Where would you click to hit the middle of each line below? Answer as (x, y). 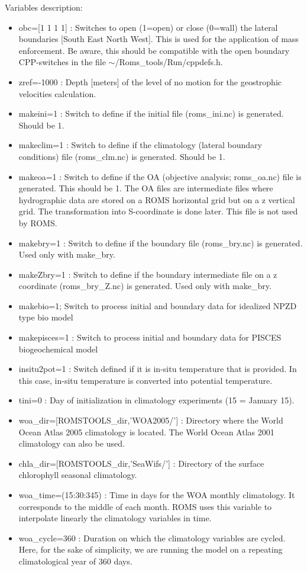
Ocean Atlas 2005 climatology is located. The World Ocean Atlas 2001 (146, 432)
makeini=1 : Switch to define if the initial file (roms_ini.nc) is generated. (151, 113)
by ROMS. (38, 222)
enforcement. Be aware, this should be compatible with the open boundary (154, 50)
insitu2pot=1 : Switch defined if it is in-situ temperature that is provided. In (158, 369)
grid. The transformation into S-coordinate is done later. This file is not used (158, 211)
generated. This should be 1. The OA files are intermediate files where (146, 188)
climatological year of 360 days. (75, 561)
